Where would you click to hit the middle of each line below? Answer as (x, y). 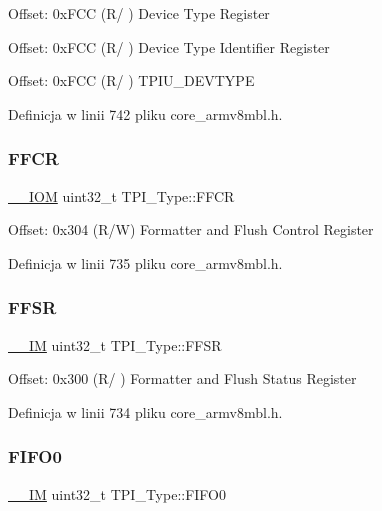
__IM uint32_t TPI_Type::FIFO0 (117, 493)
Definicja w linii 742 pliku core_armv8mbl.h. (145, 113)
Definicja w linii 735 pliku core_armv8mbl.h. (145, 262)
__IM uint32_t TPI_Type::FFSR (115, 344)
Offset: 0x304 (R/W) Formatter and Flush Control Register (191, 229)
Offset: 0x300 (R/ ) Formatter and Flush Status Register (182, 378)
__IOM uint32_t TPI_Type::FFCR (121, 195)
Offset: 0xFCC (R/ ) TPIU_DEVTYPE (131, 80)
